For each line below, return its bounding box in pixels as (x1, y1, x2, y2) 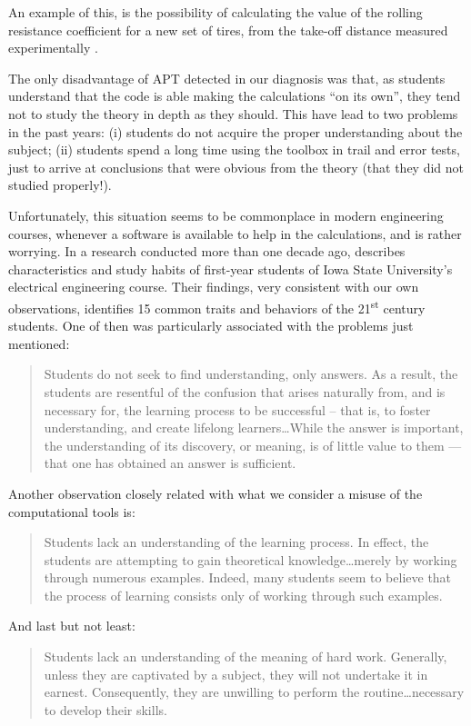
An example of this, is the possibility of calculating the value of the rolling (8, 3, 423, 21)
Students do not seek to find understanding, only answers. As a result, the (44, 364, 458, 383)
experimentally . (8, 38, 98, 57)
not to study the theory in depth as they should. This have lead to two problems (8, 104, 458, 123)
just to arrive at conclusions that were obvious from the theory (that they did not (8, 157, 465, 176)
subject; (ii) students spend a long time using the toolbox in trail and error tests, (8, 140, 460, 159)
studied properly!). (8, 175, 112, 194)
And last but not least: (8, 616, 135, 635)
